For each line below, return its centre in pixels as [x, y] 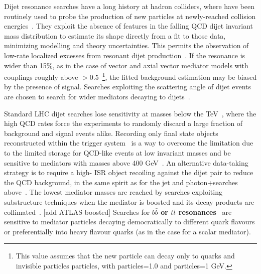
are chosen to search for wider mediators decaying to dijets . [97, 96]
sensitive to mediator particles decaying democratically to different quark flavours [129, 222]
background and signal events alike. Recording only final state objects [111, 133]
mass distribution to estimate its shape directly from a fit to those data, [115, 35]
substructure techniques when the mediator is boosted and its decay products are [129, 201]
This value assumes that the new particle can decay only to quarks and [125, 256]
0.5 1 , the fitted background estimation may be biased [173, 76]
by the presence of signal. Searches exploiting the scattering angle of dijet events [128, 87]
